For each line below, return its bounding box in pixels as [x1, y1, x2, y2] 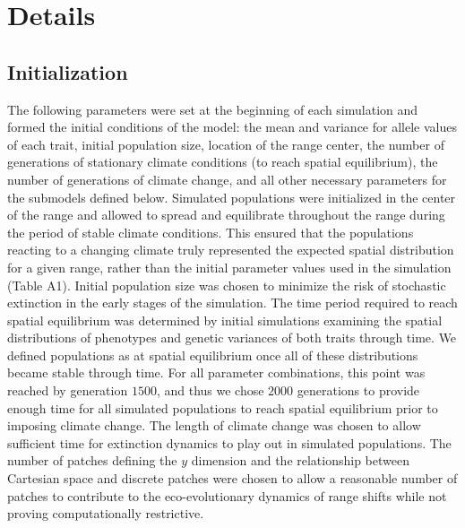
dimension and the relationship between [191, 451, 409, 470]
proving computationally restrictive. [7, 504, 204, 523]
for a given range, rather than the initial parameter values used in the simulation [7, 257, 452, 276]
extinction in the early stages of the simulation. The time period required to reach [7, 293, 458, 312]
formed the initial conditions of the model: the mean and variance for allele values [7, 117, 457, 136]
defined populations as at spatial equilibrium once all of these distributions [7, 345, 418, 364]
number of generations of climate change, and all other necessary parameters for [7, 169, 447, 188]
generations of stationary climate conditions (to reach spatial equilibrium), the [7, 152, 438, 171]
